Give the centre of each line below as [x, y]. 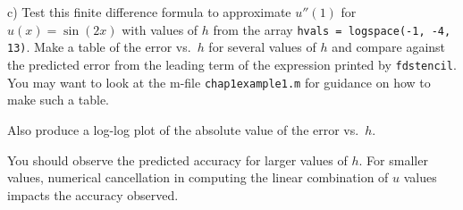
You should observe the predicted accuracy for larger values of [177, 160]
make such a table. [59, 100]
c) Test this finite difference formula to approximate [149, 12]
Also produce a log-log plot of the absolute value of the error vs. [183, 130]
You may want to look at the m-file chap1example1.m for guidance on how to [219, 82]
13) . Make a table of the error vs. [99, 47]
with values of [160, 29]
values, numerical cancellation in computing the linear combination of [198, 177]
